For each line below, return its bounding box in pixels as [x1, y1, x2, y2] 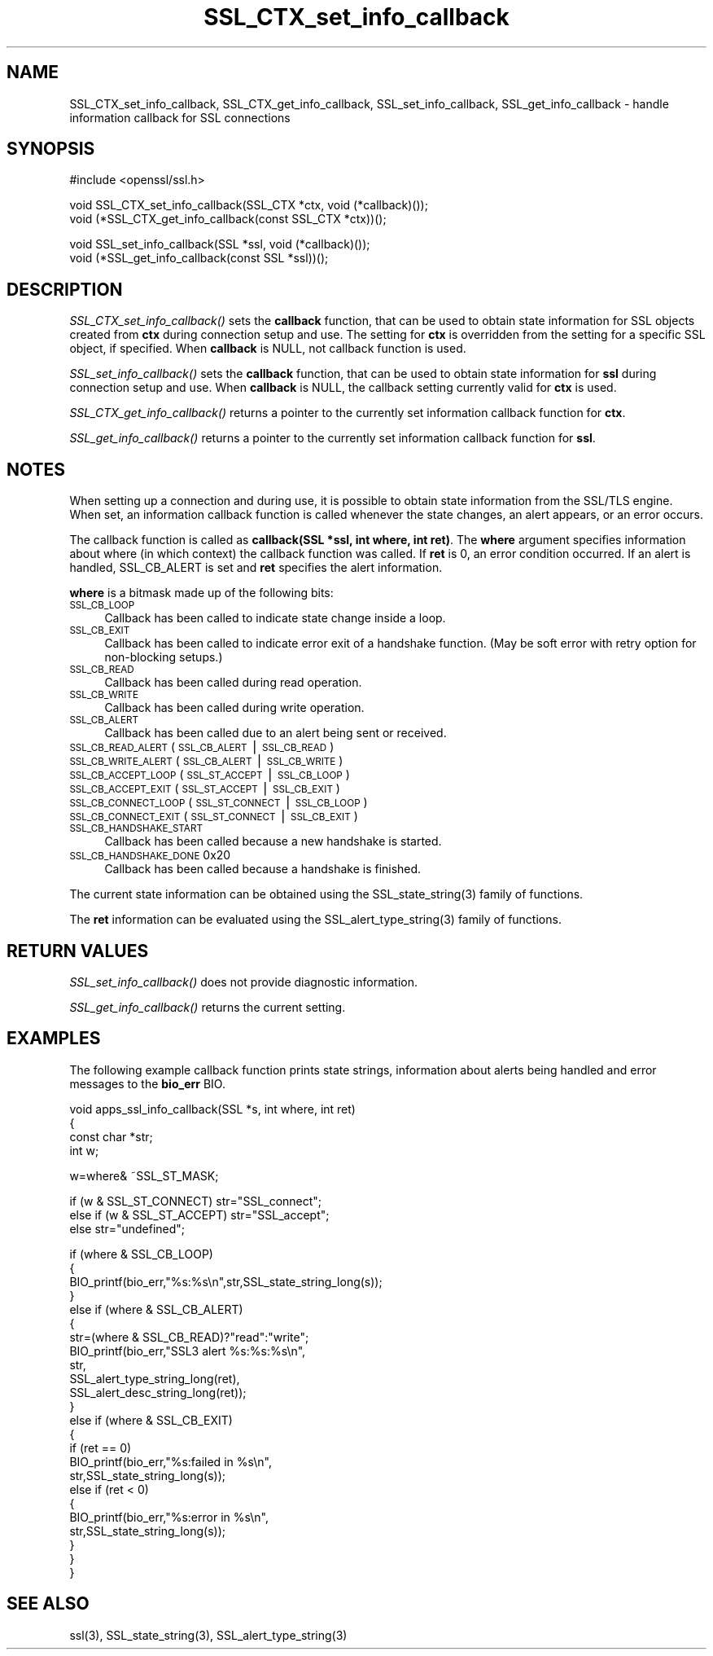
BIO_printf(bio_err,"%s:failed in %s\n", [69, 1454, 272, 1469]
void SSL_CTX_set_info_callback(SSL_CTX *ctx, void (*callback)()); [69, 198, 428, 213]
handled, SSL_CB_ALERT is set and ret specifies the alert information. [69, 560, 443, 575]
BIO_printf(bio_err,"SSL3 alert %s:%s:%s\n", [69, 1343, 306, 1358]
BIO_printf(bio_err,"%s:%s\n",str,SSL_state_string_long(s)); [69, 1274, 383, 1289]
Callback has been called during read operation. [104, 675, 362, 690]
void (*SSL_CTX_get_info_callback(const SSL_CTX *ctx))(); [69, 212, 387, 226]
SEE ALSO [7, 1593, 90, 1614]
